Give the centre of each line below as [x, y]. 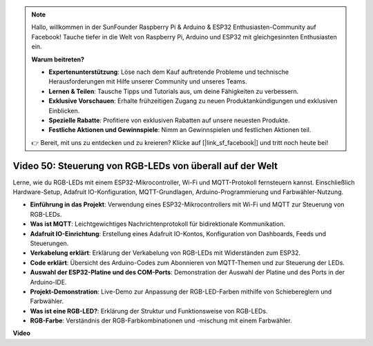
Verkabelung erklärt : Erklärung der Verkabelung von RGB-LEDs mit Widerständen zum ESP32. [165, 253]
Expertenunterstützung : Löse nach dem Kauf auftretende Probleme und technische [169, 72]
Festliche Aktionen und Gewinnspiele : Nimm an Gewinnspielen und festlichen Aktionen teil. [180, 130]
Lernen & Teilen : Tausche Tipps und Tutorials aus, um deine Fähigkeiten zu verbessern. [174, 91]
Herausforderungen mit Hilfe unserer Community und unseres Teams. [148, 81]
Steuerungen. [49, 243]
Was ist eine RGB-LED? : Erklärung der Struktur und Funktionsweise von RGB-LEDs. [149, 311]
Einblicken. [64, 110]
